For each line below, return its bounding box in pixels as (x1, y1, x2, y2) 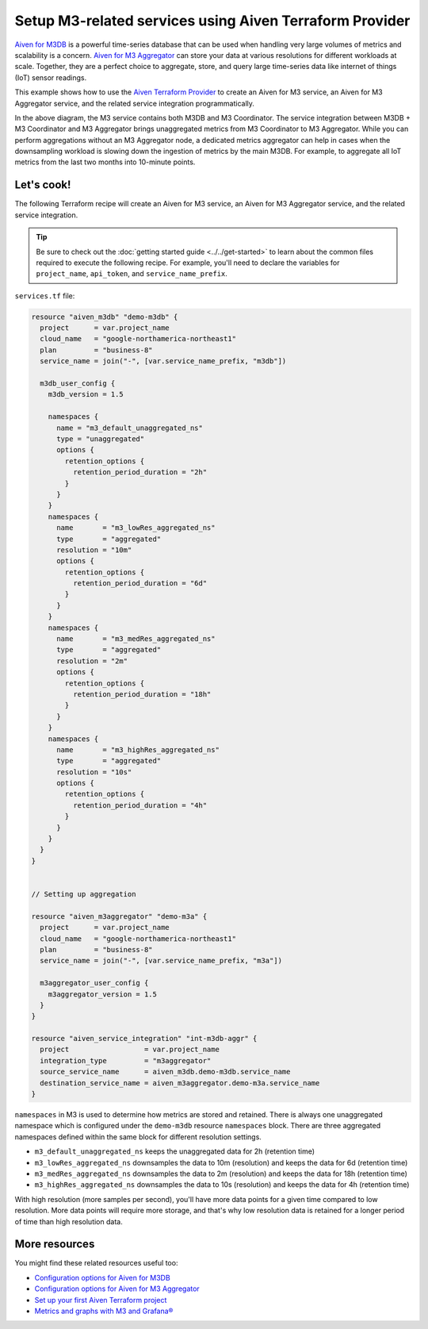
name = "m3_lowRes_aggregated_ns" (56, 524, 216, 532)
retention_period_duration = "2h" (72, 468, 208, 477)
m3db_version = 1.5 (48, 390, 124, 399)
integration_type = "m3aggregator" (40, 1056, 212, 1065)
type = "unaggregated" (56, 434, 145, 444)
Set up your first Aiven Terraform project (34, 1295, 167, 1304)
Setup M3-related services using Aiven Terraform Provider (14, 12, 411, 29)
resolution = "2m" (56, 656, 128, 666)
